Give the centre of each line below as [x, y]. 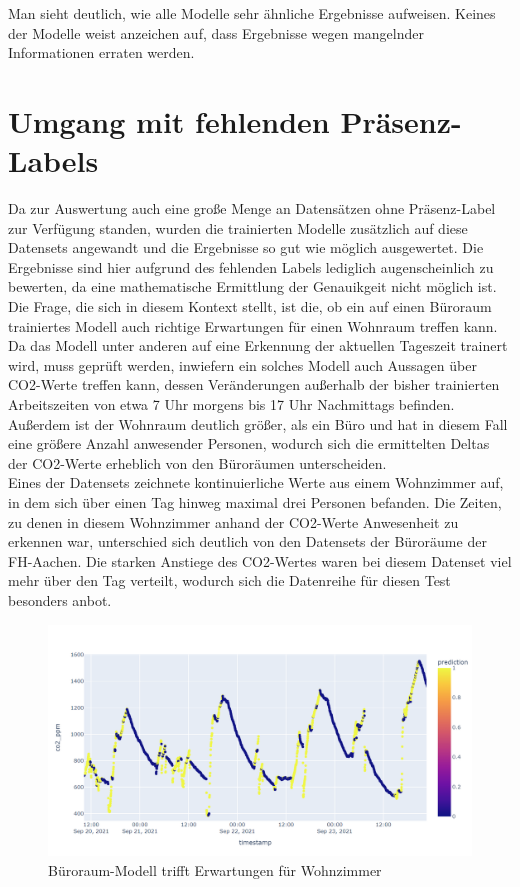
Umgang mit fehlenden [169, 120]
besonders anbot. [60, 599]
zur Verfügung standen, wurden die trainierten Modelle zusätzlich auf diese [238, 227]
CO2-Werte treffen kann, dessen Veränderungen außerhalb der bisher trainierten [254, 384]
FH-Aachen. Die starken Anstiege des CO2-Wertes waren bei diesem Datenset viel [260, 560]
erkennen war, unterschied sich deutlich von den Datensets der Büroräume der [247, 541]
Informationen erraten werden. [101, 52]
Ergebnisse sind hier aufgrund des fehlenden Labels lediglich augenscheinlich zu [251, 266]
